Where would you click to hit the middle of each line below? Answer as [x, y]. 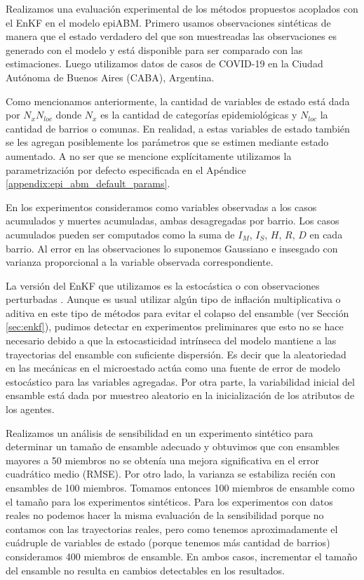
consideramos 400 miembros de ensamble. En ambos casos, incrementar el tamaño [182, 556]
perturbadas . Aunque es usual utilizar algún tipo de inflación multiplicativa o [173, 299]
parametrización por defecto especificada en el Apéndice [126, 169]
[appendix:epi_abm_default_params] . [88, 183]
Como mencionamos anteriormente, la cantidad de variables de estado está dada [178, 101]
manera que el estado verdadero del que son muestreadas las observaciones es [171, 36]
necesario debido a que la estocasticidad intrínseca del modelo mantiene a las [171, 340]
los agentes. [30, 409]
